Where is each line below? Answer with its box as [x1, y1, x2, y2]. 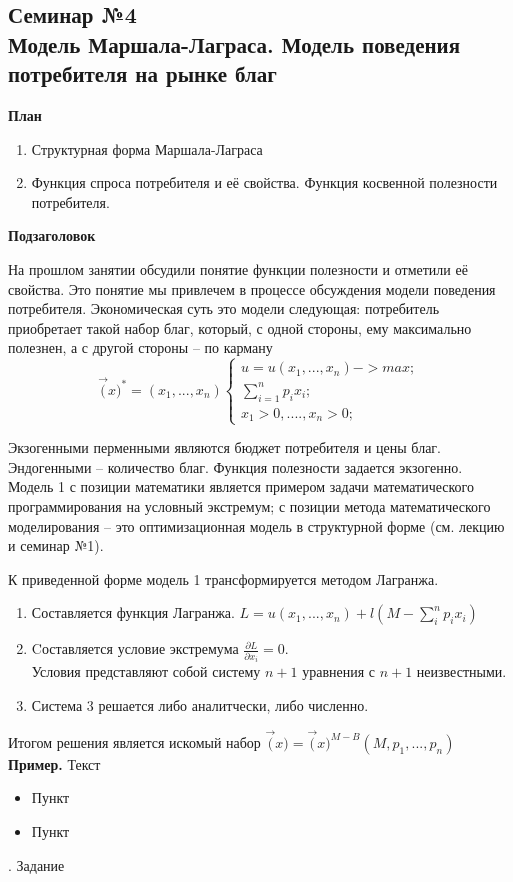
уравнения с [302, 661, 375, 682]
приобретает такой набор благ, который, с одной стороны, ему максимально [8, 317, 472, 338]
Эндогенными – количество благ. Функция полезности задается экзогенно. [8, 456, 463, 477]
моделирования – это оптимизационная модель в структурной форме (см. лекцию [8, 515, 505, 536]
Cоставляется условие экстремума [31, 638, 239, 659]
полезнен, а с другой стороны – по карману [8, 337, 273, 358]
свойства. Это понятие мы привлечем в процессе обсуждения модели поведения [8, 278, 496, 299]
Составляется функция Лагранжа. [31, 602, 235, 623]
